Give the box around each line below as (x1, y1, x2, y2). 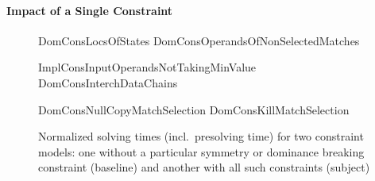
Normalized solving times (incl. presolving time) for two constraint (38, 128, 364, 144)
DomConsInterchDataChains (38, 74, 178, 90)
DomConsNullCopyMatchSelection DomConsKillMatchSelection (38, 101, 350, 117)
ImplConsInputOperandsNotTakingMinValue (38, 59, 257, 75)
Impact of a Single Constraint (6, 2, 173, 18)
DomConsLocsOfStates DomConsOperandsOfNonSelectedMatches (38, 32, 360, 48)
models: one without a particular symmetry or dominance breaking (38, 143, 365, 160)
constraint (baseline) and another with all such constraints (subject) (38, 159, 370, 175)
